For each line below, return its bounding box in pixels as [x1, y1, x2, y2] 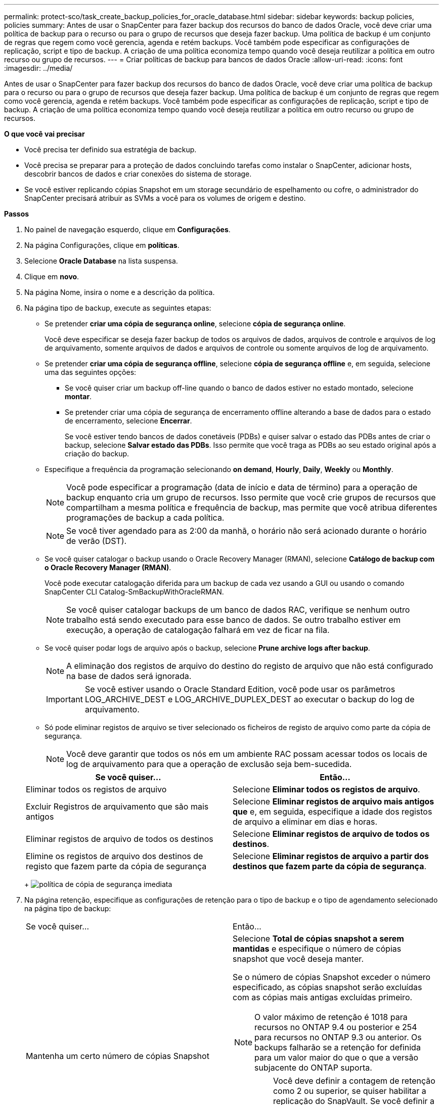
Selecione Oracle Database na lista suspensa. [24, 257, 178, 265]
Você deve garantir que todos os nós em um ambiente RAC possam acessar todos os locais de [66, 749, 427, 759]
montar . [65, 392, 92, 401]
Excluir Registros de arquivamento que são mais [26, 801, 209, 812]
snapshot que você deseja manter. [233, 954, 364, 964]
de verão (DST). [66, 536, 127, 546]
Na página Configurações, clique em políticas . [24, 241, 180, 249]
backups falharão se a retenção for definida [254, 1042, 421, 1052]
